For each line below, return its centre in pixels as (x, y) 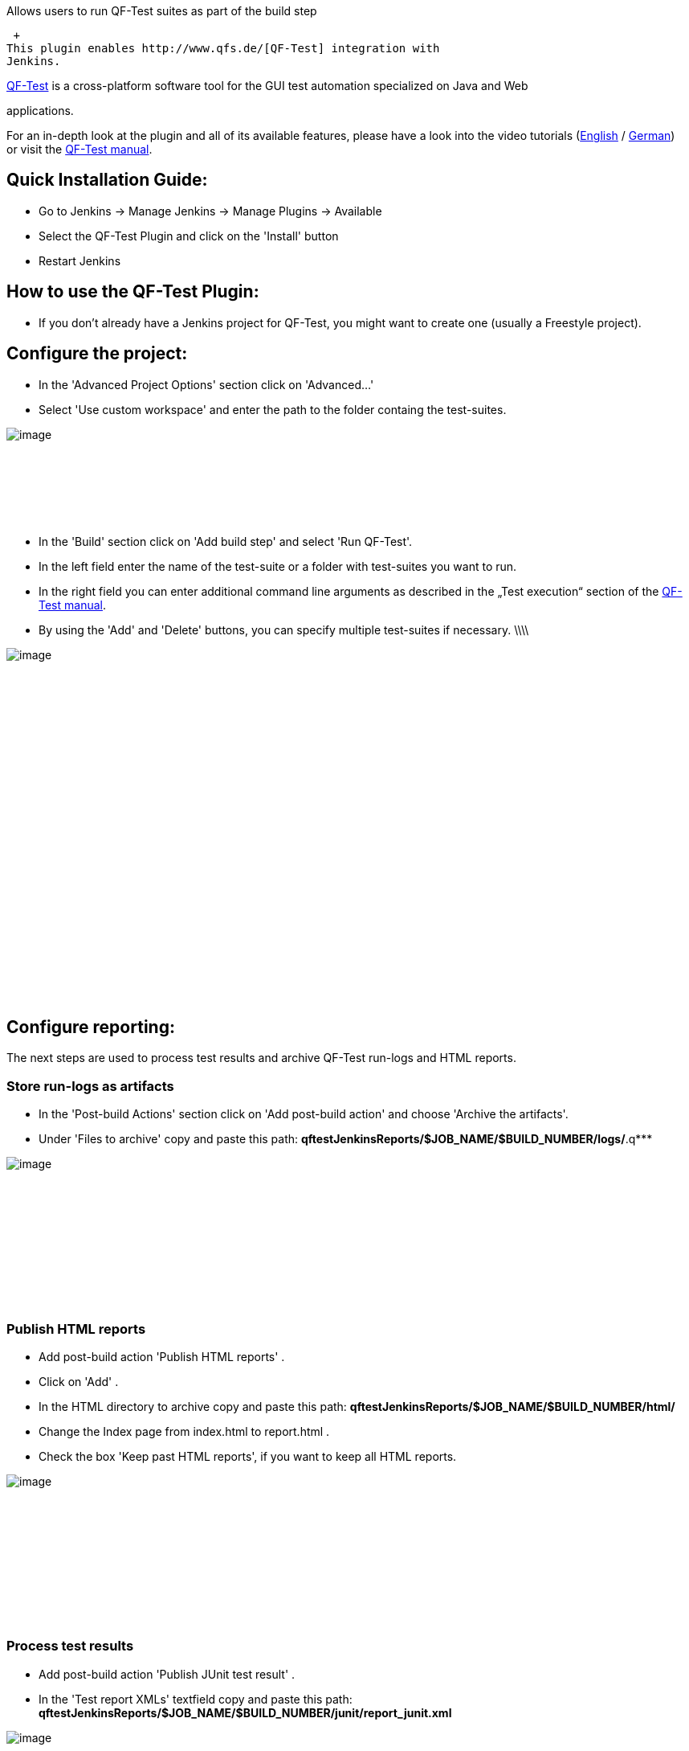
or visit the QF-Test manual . (79, 149)
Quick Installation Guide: (107, 180)
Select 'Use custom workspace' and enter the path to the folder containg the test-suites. (273, 409)
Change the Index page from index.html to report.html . (184, 1431)
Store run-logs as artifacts (90, 1086)
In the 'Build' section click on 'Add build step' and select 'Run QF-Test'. (226, 541)
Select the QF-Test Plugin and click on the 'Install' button (189, 236)
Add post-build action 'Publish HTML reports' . (162, 1356)
